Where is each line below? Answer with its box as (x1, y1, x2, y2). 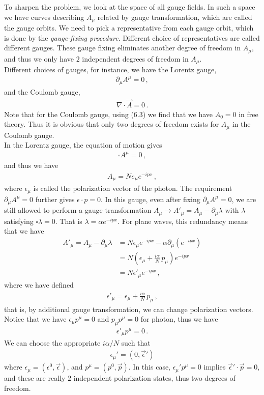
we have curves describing (4, 11, 84, 22)
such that (121, 337, 151, 348)
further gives (35, 193, 75, 204)
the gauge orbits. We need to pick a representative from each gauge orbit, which (4, 22, 254, 33)
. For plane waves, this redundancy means (118, 215, 248, 226)
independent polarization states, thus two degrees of (73, 373, 236, 383)
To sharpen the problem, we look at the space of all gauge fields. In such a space (4, 2, 255, 12)
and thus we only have (4, 53, 74, 64)
